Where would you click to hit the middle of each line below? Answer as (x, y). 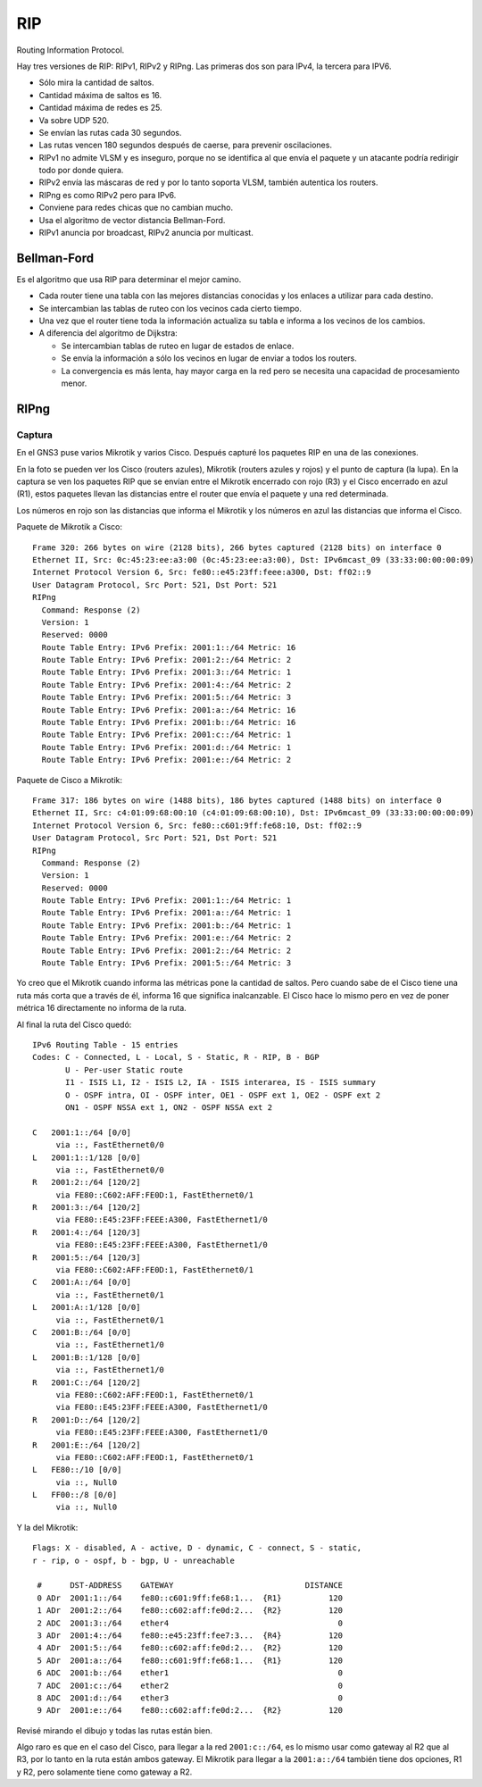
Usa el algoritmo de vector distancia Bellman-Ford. (132, 220)
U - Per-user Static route (124, 1070)
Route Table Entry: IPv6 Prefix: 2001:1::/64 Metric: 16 (169, 647)
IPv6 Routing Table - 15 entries (105, 1045)
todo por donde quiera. (81, 171)
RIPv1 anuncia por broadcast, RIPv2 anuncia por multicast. (146, 233)
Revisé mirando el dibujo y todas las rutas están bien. (115, 1730)
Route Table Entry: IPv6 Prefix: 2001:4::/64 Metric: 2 (166, 685)
